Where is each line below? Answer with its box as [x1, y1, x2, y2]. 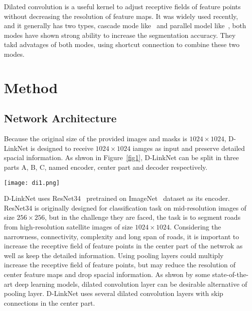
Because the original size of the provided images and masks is [4, 133, 187, 144]
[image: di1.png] [4, 179, 60, 186]
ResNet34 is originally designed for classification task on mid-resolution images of [4, 202, 247, 213]
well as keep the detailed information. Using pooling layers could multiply [4, 250, 224, 260]
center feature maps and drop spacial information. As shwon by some [4, 269, 210, 279]
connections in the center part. [4, 297, 95, 308]
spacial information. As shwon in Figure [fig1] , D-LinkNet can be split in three [4, 152, 239, 163]
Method [4, 77, 58, 97]
